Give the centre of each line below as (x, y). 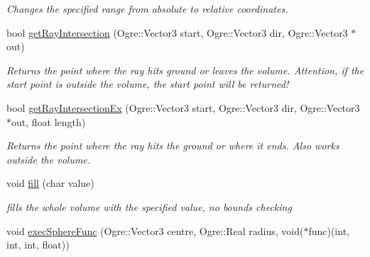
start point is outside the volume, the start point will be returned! (148, 84)
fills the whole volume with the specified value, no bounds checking (149, 206)
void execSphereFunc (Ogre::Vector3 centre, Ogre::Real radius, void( (155, 230)
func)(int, (329, 230)
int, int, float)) (38, 245)
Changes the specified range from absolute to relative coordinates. (147, 8)
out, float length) (49, 121)
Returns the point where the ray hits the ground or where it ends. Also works (173, 145)
